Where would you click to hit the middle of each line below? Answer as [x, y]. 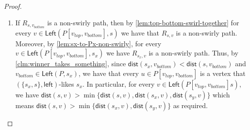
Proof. [13, 6]
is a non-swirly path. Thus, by [193, 53]
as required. [190, 105]
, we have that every [108, 73]
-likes [67, 84]
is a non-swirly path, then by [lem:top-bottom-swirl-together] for [143, 22]
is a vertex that [223, 73]
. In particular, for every [119, 84]
